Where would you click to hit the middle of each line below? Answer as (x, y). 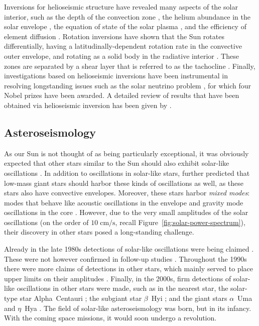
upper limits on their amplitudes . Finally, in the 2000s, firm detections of (118, 278)
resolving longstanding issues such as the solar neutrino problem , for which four (128, 85)
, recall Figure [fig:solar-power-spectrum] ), (180, 222)
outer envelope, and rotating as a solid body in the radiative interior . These (121, 56)
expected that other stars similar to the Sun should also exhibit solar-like (117, 163)
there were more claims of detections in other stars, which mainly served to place (128, 268)
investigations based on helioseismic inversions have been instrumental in (116, 76)
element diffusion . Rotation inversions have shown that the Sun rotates (114, 36)
